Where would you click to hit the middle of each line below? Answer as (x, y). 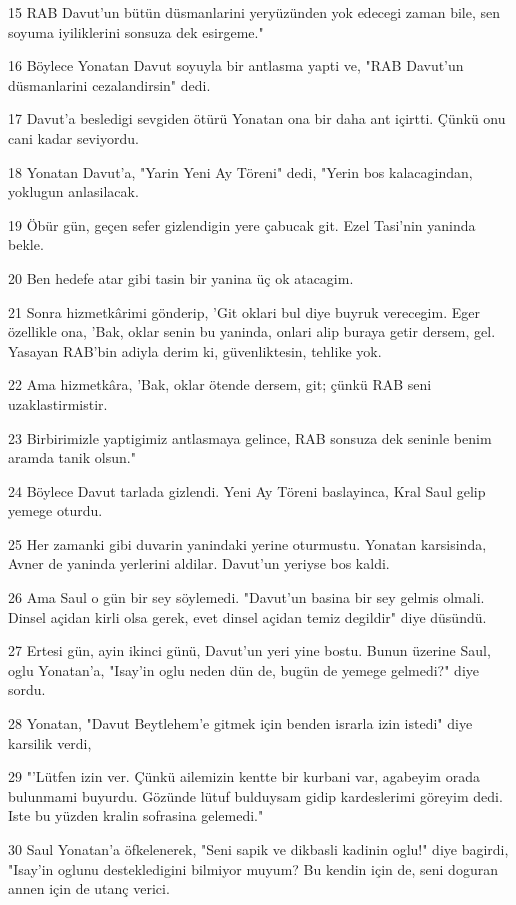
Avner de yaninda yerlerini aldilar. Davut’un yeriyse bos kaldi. (199, 563)
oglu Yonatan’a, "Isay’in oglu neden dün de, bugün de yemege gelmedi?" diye (244, 669)
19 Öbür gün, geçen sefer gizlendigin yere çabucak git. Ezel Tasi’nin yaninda (242, 224)
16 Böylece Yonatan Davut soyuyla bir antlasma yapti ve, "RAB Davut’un (236, 65)
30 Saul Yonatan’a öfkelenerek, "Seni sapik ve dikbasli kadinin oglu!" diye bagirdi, (258, 849)
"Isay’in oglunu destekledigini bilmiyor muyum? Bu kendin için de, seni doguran (253, 868)
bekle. (26, 244)
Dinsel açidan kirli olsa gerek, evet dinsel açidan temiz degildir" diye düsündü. (247, 616)
